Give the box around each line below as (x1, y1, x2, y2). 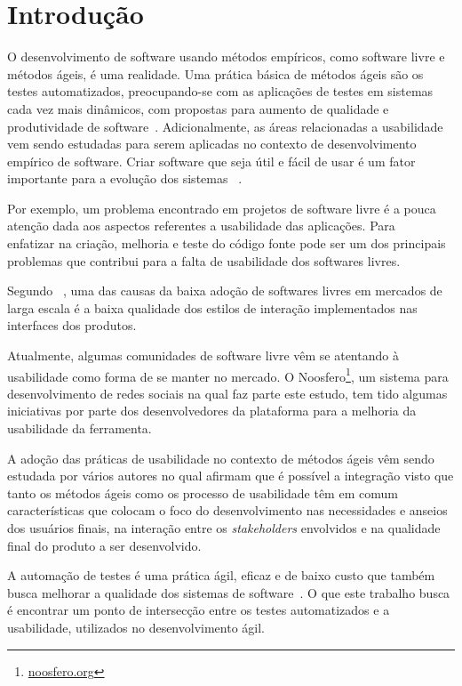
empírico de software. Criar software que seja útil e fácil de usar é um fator (7, 151, 416, 170)
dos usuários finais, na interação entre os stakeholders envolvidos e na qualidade (7, 519, 441, 537)
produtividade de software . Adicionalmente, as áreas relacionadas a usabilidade (7, 117, 443, 135)
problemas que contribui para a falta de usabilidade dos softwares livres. (7, 251, 401, 270)
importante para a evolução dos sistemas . (7, 169, 243, 188)
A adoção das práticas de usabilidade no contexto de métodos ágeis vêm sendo (7, 448, 434, 467)
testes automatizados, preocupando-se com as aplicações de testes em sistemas (7, 82, 434, 101)
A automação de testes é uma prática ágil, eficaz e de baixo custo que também (7, 566, 435, 585)
